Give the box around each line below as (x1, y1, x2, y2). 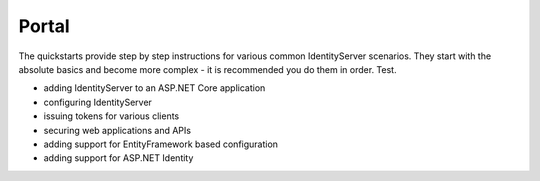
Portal (18, 15, 70, 37)
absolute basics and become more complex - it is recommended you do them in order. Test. (18, 63, 397, 75)
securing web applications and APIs (43, 124, 192, 136)
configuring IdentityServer (43, 96, 152, 108)
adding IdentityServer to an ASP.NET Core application (43, 82, 266, 94)
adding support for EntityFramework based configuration (43, 138, 279, 150)
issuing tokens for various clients (43, 110, 180, 122)
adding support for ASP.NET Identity (43, 152, 194, 164)
